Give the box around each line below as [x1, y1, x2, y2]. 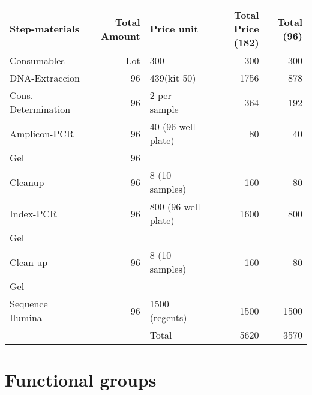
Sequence [10, 297, 48, 310]
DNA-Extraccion [10, 71, 80, 85]
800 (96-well [149, 199, 200, 213]
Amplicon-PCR [10, 126, 74, 140]
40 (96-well [149, 119, 196, 133]
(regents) [149, 310, 187, 324]
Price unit [149, 22, 199, 35]
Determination [10, 102, 71, 116]
